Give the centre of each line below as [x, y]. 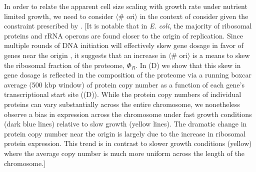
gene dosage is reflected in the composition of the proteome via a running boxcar [128, 75]
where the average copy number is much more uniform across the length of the [124, 153]
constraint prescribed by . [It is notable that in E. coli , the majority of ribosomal [128, 26]
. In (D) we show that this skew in [188, 65]
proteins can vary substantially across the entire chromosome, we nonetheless [122, 104]
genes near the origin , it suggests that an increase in [85, 55]
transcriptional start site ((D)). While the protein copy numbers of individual [123, 94]
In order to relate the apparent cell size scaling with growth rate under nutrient [126, 6]
